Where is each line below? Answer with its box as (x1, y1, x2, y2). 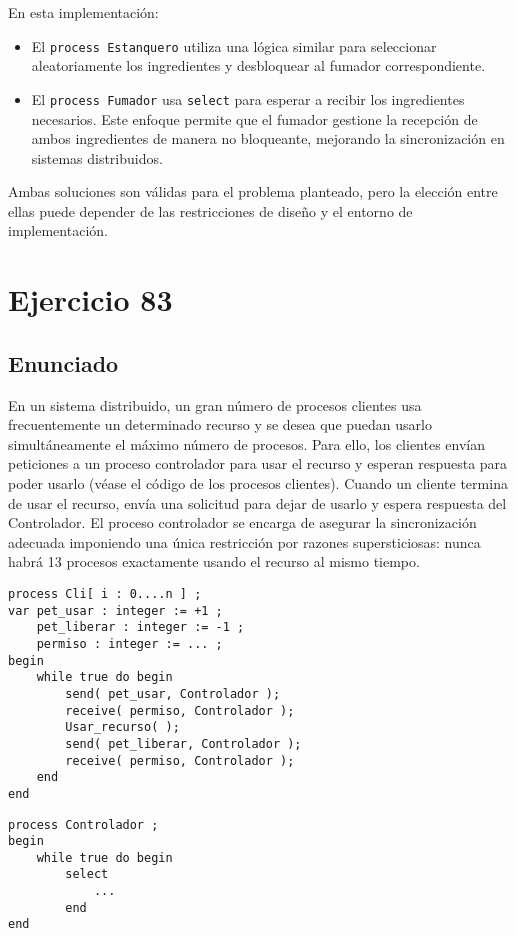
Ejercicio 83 (8, 279, 173, 320)
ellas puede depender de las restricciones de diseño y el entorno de (8, 200, 413, 221)
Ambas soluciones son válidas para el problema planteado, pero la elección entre (8, 181, 498, 202)
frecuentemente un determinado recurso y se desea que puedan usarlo (8, 414, 432, 435)
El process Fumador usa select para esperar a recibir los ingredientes (31, 88, 465, 109)
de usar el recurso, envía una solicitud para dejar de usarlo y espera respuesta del (8, 492, 507, 513)
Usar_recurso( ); (65, 720, 180, 735)
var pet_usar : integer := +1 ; (8, 603, 223, 618)
